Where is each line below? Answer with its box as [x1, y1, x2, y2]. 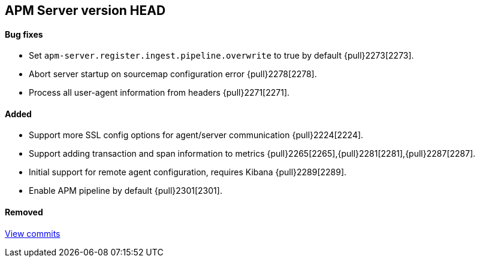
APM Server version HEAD [5, 3, 166, 18]
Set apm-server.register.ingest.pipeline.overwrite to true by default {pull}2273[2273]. [29, 50, 414, 61]
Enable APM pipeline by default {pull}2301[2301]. [29, 185, 222, 196]
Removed [5, 207, 43, 218]
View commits [5, 228, 61, 239]
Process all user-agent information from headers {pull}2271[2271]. [29, 87, 290, 98]
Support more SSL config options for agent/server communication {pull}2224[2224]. [29, 130, 364, 141]
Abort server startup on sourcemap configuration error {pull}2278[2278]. [29, 69, 317, 80]
